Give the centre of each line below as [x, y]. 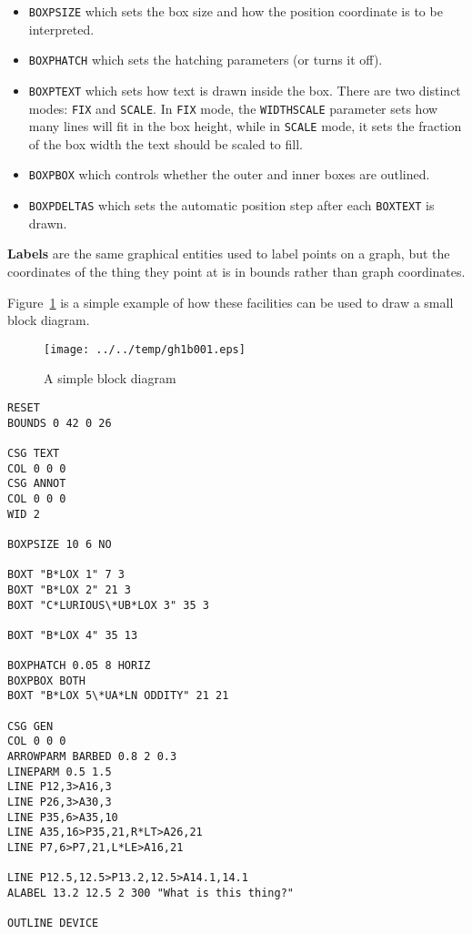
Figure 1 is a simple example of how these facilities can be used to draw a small [231, 302]
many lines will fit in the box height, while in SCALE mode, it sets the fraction [245, 126]
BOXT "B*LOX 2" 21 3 [70, 589]
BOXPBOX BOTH [46, 680]
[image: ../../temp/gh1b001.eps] [145, 349]
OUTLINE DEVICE [53, 924]
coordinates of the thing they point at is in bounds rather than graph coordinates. [236, 271]
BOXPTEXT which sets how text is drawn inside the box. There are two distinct [245, 90]
